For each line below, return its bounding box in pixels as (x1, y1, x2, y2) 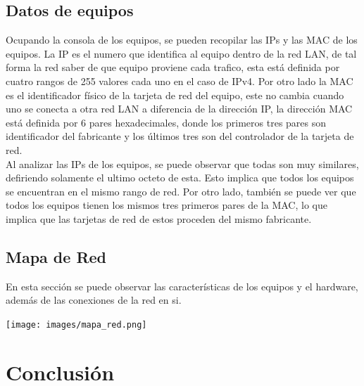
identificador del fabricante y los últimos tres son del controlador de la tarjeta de (6, 129, 354, 143)
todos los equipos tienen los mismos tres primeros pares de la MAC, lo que (6, 198, 327, 212)
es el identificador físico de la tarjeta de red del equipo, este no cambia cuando (6, 87, 344, 102)
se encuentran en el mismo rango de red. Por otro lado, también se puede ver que (6, 184, 356, 198)
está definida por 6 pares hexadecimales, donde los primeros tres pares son (6, 115, 327, 129)
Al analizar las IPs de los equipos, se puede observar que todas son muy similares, (6, 156, 359, 171)
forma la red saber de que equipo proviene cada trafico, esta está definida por (6, 60, 340, 75)
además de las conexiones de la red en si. (6, 292, 182, 307)
